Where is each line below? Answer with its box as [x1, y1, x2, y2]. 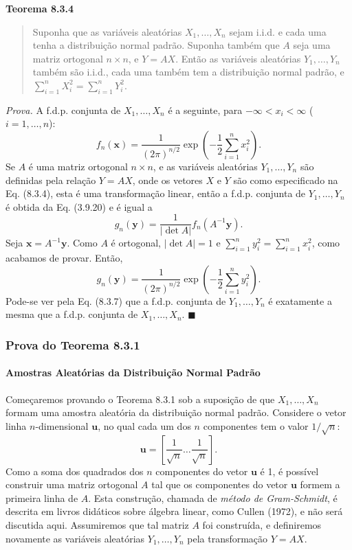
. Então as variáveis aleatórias [175, 51, 301, 65]
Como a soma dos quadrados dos [5, 463, 144, 478]
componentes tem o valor [203, 418, 309, 433]
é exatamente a [268, 293, 332, 308]
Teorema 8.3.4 [5, 1, 74, 15]
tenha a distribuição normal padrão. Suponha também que [32, 38, 280, 52]
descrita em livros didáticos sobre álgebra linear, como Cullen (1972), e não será [5, 504, 343, 518]
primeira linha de [5, 490, 78, 505]
